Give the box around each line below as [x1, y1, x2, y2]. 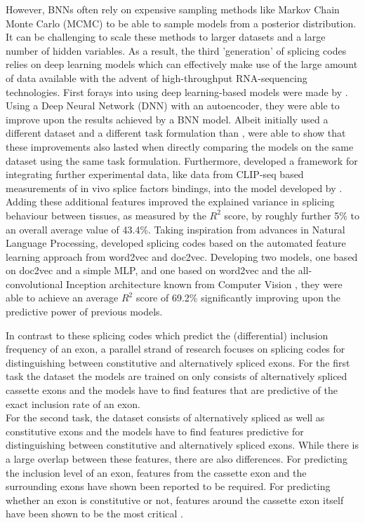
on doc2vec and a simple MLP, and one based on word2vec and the [6, 263, 296, 278]
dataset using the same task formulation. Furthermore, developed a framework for [6, 153, 358, 168]
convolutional [6, 276, 63, 291]
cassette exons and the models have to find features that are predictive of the [6, 383, 338, 398]
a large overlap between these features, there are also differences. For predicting [6, 451, 347, 466]
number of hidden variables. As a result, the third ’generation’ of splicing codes [6, 43, 347, 57]
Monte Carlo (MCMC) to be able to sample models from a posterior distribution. [6, 15, 357, 30]
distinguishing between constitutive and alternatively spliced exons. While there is [6, 437, 359, 452]
